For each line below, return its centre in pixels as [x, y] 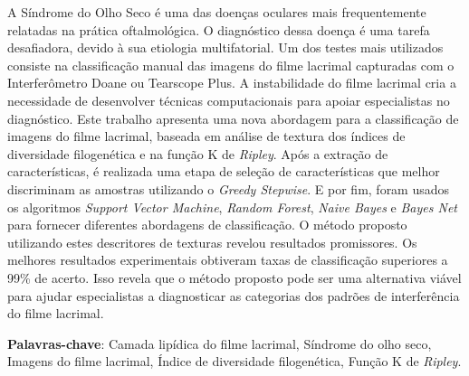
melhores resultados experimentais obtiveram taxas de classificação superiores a [228, 260]
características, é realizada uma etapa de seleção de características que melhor [224, 171]
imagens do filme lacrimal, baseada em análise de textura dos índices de [206, 136]
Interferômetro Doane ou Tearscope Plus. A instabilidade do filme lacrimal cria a [232, 83]
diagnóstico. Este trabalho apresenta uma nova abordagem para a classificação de [233, 118]
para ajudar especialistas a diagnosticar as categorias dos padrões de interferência [234, 295]
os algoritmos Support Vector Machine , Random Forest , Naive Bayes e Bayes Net [232, 207]
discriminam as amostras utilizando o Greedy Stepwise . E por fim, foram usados [229, 188]
